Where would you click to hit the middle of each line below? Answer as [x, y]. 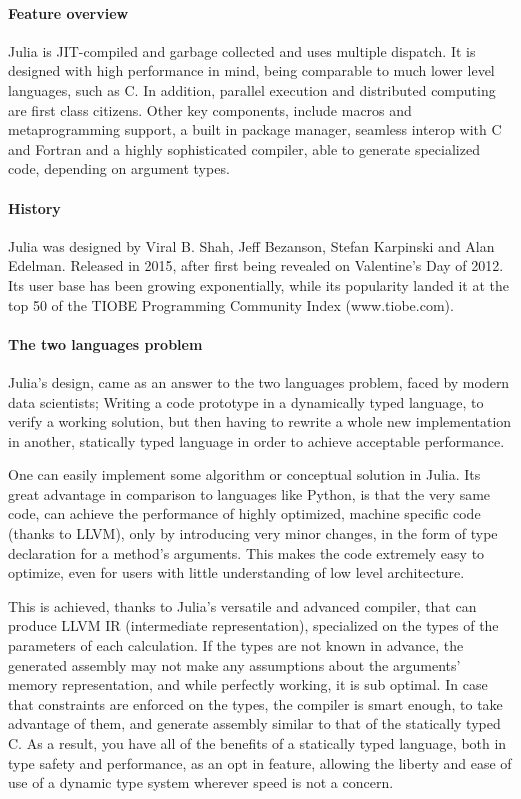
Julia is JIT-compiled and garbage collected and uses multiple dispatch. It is [242, 50]
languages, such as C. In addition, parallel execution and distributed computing [252, 89]
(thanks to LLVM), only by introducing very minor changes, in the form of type [253, 533]
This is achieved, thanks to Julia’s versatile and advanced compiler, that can [242, 605]
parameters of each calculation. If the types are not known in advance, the [236, 645]
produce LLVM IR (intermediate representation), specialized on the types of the [253, 625]
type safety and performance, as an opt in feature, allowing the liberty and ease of [260, 762]
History [34, 207]
